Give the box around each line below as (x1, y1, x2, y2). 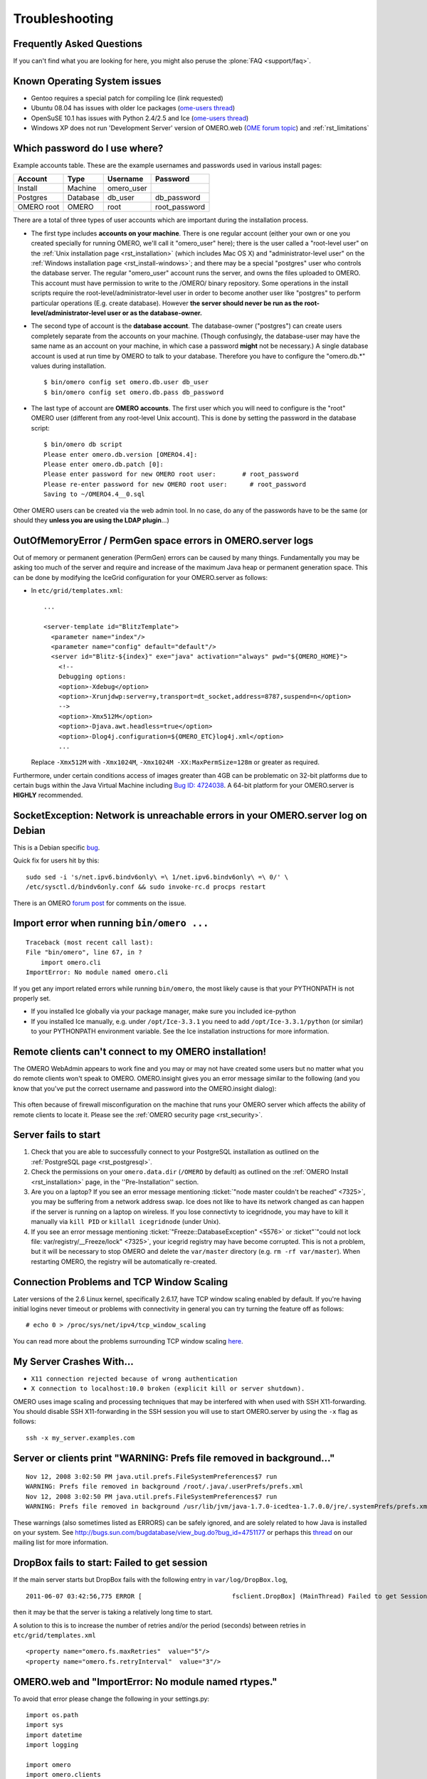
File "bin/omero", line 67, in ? (26, 949, 142, 956)
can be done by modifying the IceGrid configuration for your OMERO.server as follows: (13, 573, 268, 581)
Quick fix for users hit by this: (13, 856, 100, 865)
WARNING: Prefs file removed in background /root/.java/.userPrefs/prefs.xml (26, 1482, 304, 1491)
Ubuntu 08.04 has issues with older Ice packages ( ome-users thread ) (31, 104, 236, 112)
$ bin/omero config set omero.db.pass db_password (43, 388, 224, 396)
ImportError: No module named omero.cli (26, 968, 169, 976)
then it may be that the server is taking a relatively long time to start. (13, 1608, 213, 1617)
